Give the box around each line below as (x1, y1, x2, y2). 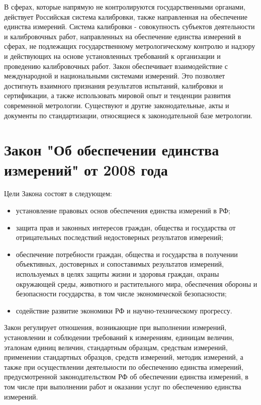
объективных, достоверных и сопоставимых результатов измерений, (16, 259, 224, 269)
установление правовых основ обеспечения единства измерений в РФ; (16, 205, 230, 216)
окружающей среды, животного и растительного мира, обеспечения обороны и (16, 278, 257, 289)
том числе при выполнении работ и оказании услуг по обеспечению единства (4, 381, 241, 391)
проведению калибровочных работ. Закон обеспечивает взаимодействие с (4, 60, 228, 71)
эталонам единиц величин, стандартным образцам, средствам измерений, (4, 342, 228, 352)
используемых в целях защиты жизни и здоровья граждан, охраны (16, 269, 219, 279)
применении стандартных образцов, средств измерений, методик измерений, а (4, 352, 243, 362)
